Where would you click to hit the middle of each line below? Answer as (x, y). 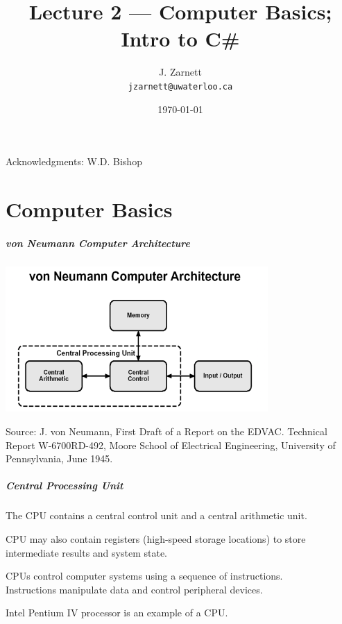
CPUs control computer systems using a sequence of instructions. (144, 576)
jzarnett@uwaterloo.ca (180, 86)
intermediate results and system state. (86, 552)
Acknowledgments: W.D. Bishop (74, 161)
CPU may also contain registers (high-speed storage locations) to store (156, 539)
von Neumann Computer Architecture (98, 243)
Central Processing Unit (65, 486)
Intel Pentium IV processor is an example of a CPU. (117, 613)
